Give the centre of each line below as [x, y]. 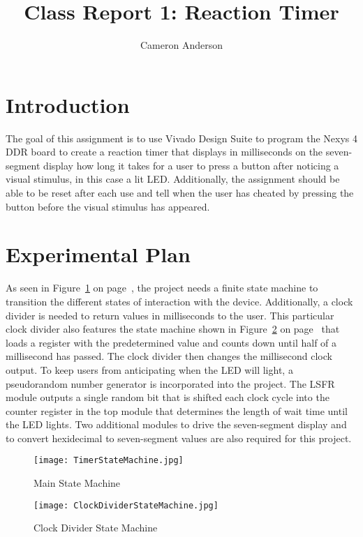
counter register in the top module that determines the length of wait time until [177, 410]
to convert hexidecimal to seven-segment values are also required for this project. [179, 438]
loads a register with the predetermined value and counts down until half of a [171, 342]
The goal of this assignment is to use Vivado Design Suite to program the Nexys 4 [181, 138]
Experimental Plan [98, 254]
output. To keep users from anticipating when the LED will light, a [149, 369]
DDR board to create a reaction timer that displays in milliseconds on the [164, 152]
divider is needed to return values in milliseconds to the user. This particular [170, 315]
